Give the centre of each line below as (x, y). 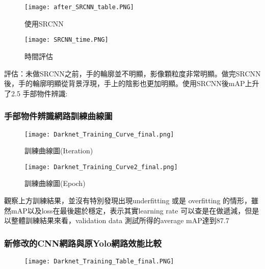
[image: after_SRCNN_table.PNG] (79, 7)
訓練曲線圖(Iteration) (59, 151)
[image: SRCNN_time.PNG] (67, 40)
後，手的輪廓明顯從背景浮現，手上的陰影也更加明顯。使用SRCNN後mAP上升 (132, 83)
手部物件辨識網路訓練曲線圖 (58, 116)
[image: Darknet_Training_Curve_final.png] (99, 134)
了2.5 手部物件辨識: (36, 93)
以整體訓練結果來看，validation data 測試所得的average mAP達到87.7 (117, 220)
